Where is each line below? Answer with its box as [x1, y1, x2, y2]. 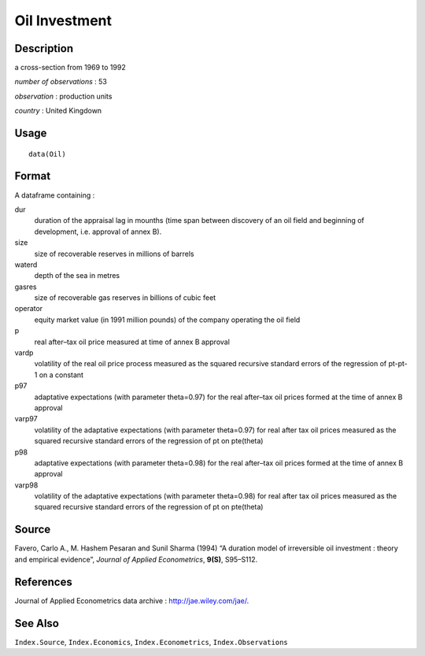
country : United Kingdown [14, 106, 102, 116]
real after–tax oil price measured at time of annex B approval [34, 337, 230, 347]
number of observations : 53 [14, 77, 108, 87]
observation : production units [14, 91, 113, 101]
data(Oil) [28, 150, 66, 158]
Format [14, 169, 51, 183]
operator [14, 304, 43, 313]
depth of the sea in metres [34, 271, 120, 280]
